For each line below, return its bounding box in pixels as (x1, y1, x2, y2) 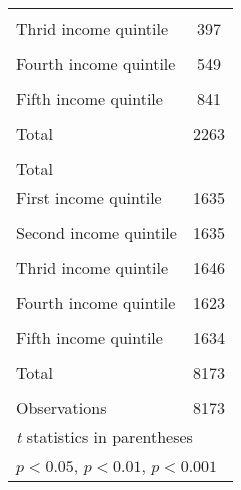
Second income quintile (16, 221, 177, 244)
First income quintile (16, 186, 162, 209)
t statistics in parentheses (16, 425, 193, 448)
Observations (16, 396, 107, 419)
